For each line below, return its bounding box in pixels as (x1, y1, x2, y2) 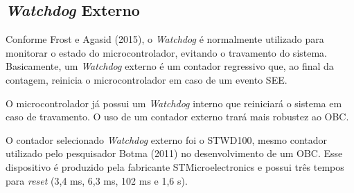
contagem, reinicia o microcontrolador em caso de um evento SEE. (6, 72, 287, 86)
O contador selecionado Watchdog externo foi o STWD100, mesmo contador (6, 132, 328, 147)
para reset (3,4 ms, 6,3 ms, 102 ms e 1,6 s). (6, 173, 188, 187)
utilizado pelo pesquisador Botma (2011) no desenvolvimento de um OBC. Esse (6, 146, 343, 160)
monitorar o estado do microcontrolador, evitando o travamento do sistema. (6, 45, 328, 59)
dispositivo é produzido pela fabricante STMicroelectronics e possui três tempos (6, 159, 344, 174)
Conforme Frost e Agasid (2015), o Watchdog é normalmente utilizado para (6, 32, 324, 46)
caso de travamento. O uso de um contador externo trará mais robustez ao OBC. (6, 109, 349, 124)
